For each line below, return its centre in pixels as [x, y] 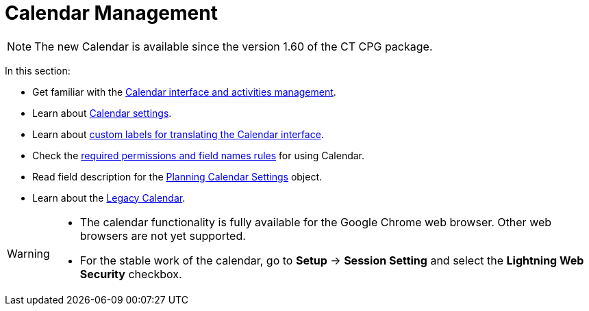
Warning [28, 253]
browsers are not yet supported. [163, 235]
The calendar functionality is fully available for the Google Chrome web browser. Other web [316, 222]
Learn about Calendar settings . [102, 113]
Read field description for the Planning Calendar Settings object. [177, 176]
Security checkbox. [131, 274]
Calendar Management [111, 13]
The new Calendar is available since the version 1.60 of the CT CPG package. [234, 46]
